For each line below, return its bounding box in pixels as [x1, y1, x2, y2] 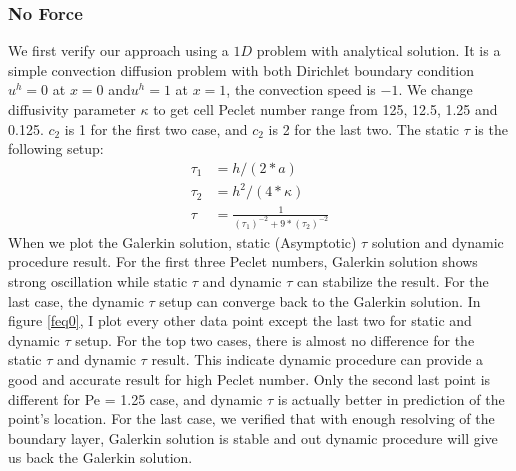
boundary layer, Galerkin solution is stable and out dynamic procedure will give [8, 427, 498, 448]
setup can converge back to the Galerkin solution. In [159, 290, 481, 311]
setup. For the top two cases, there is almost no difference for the [75, 329, 475, 350]
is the [474, 118, 508, 139]
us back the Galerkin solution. [8, 447, 193, 468]
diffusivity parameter [8, 99, 136, 119]
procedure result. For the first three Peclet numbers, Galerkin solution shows [8, 251, 478, 272]
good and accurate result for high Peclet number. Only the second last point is [8, 368, 491, 389]
